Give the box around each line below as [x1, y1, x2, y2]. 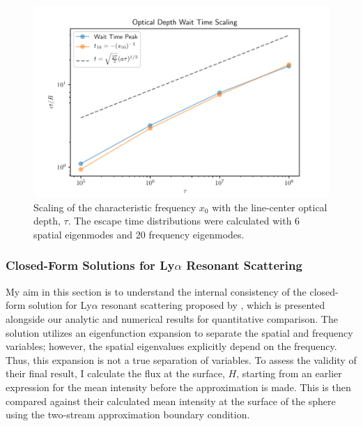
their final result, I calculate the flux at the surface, [6, 366, 225, 381]
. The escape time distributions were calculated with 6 [68, 213, 300, 228]
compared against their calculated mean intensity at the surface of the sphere [6, 393, 336, 408]
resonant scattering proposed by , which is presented [101, 298, 325, 312]
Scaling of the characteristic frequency [33, 199, 196, 214]
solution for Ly [29, 298, 92, 312]
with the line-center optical [212, 199, 327, 214]
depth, [33, 213, 61, 228]
